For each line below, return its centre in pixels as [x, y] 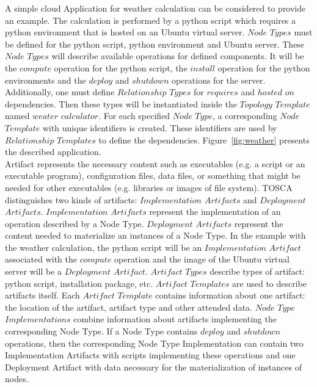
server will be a [34, 271]
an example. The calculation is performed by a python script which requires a [151, 20]
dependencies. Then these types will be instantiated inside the [121, 103]
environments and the [46, 80]
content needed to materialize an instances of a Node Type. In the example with [155, 235]
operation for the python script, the [121, 67]
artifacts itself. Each [42, 295]
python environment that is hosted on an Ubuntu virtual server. [125, 32]
